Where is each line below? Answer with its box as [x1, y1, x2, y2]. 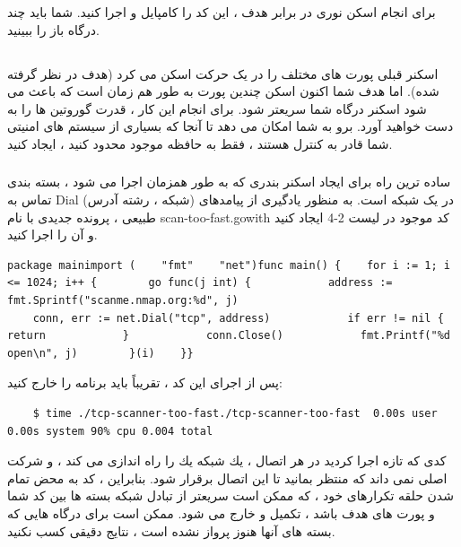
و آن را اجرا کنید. [7, 225, 98, 244]
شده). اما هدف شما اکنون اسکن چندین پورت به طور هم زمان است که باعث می [7, 82, 439, 100]
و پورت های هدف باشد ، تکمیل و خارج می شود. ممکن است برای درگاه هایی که [7, 503, 435, 522]
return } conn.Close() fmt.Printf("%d [7, 329, 450, 343]
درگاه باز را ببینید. [7, 20, 100, 39]
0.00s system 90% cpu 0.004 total [7, 424, 213, 438]
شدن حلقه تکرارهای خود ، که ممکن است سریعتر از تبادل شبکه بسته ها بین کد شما [7, 486, 454, 505]
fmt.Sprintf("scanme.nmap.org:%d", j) [7, 294, 239, 308]
